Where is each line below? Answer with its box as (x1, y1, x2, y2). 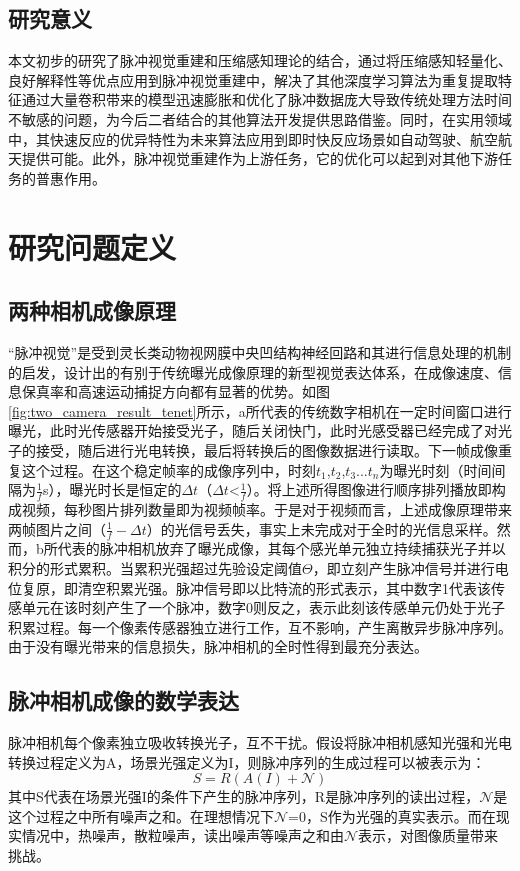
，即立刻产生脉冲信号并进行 (312, 557, 495, 578)
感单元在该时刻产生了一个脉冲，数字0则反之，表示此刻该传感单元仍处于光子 (8, 597, 505, 618)
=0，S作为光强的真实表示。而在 (288, 805, 496, 826)
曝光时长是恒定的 (69, 479, 182, 500)
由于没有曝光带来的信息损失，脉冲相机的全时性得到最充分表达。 (8, 636, 428, 657)
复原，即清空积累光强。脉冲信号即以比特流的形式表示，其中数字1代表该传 (21, 577, 505, 598)
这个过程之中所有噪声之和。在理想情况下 (8, 805, 274, 826)
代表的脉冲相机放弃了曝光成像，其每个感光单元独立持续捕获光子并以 (57, 538, 506, 559)
